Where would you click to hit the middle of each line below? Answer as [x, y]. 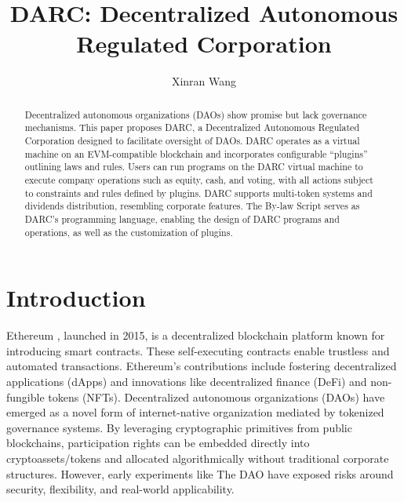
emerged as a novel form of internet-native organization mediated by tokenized [195, 412]
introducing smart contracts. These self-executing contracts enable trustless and [198, 350]
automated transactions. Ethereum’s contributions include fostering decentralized [202, 366]
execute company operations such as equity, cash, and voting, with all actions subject [199, 179]
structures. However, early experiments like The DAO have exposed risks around [200, 473]
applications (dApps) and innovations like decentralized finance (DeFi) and [187, 381]
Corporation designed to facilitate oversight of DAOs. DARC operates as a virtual [192, 141]
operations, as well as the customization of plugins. [129, 232]
